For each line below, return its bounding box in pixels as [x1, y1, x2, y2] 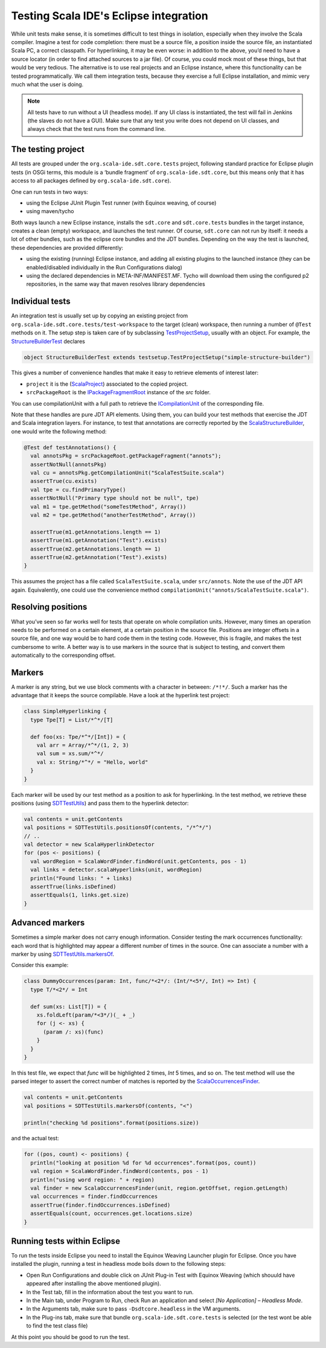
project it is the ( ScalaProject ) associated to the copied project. [26, 380, 188, 388]
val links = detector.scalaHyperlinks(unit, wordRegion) [30, 866, 202, 874]
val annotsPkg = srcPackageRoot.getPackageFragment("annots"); [30, 453, 222, 459]
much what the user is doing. [11, 80, 84, 88]
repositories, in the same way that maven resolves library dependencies [26, 281, 205, 288]
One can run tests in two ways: [11, 188, 89, 196]
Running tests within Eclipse [11, 1236, 121, 1246]
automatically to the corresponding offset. [11, 652, 116, 659]
